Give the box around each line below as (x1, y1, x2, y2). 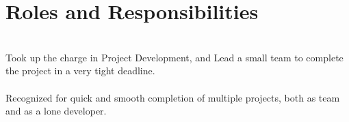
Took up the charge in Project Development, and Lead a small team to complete (5, 50, 344, 64)
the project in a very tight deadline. (5, 63, 155, 78)
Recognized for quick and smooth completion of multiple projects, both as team (5, 90, 340, 104)
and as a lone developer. (5, 104, 107, 118)
